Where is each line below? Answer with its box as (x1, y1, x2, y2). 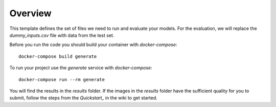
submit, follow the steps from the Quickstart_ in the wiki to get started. (9, 95, 158, 101)
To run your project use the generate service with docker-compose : (9, 65, 153, 71)
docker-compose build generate (18, 53, 97, 59)
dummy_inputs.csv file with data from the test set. (9, 32, 114, 38)
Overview (9, 8, 52, 19)
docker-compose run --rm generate (18, 77, 105, 82)
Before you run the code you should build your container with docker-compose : (9, 42, 177, 48)
